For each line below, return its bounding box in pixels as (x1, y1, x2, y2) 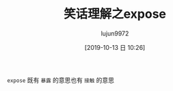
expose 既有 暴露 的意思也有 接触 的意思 (7, 76, 115, 84)
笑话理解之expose (64, 6, 166, 22)
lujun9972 (101, 29, 129, 38)
